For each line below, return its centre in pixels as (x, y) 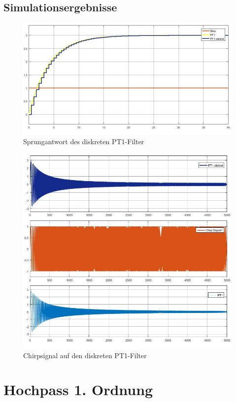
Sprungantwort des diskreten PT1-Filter (84, 141)
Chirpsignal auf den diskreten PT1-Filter (85, 355)
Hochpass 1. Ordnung (78, 389)
